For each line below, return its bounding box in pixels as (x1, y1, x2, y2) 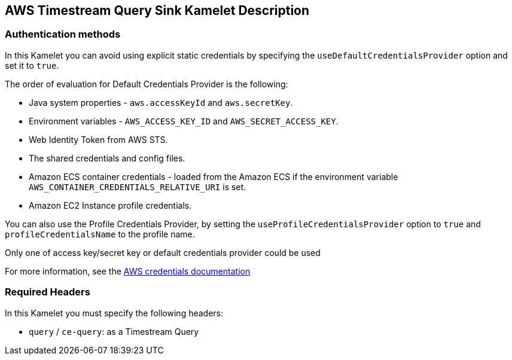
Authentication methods (5, 28, 121, 41)
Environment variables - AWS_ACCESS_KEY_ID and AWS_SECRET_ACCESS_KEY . (29, 115, 339, 126)
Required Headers (5, 286, 90, 298)
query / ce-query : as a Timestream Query (29, 326, 199, 337)
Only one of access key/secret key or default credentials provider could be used (5, 247, 321, 258)
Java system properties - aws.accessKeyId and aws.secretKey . (29, 97, 293, 108)
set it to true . (5, 60, 59, 71)
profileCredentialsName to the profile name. (5, 228, 195, 239)
